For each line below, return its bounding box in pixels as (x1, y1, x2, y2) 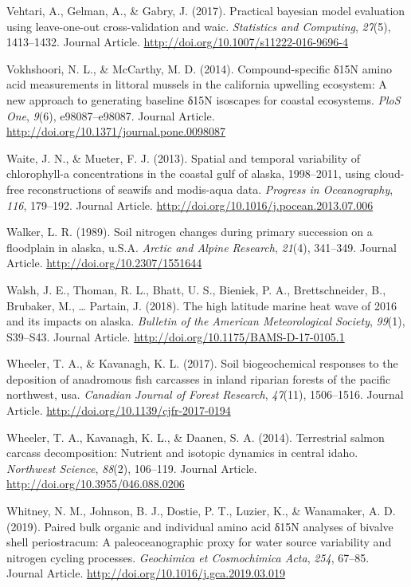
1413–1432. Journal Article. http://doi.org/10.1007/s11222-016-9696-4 (6, 33, 348, 50)
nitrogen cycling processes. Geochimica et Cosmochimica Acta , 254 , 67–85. (6, 549, 370, 565)
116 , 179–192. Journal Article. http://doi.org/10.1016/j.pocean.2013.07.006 (6, 196, 374, 213)
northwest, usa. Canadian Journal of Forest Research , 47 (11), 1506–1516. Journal (6, 386, 404, 403)
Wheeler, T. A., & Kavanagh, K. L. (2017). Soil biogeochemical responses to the (6, 355, 398, 372)
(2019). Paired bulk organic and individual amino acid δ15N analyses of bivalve (6, 518, 393, 534)
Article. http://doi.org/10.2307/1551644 (6, 254, 202, 271)
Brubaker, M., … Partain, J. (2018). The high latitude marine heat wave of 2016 (6, 297, 397, 313)
